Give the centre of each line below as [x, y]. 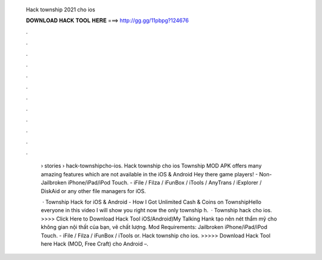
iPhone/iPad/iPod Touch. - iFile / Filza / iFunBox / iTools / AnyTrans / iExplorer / [165, 183]
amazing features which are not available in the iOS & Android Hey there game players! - [149, 174]
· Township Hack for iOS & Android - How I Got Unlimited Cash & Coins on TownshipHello [152, 202]
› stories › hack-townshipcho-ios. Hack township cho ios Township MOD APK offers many [151, 166]
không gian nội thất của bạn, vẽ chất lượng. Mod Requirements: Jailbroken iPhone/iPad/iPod [154, 227]
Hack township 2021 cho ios [61, 10]
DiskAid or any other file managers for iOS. [93, 191]
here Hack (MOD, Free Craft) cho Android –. [95, 244]
